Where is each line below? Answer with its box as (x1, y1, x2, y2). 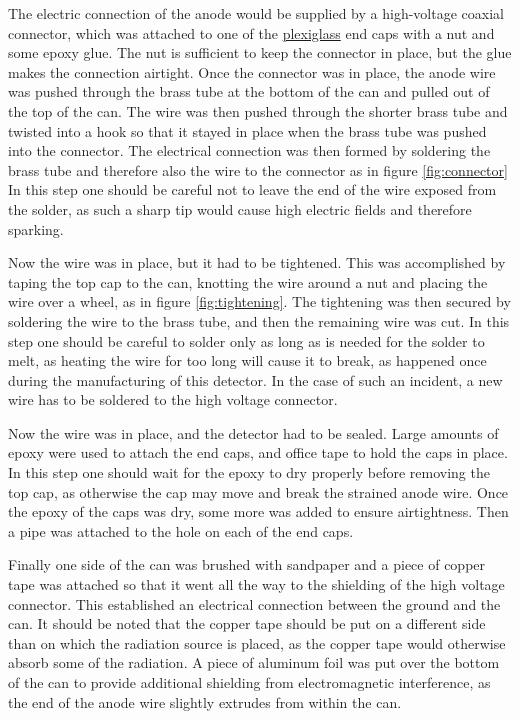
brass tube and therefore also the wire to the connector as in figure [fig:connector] (8, 159, 508, 180)
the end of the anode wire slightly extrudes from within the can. (8, 691, 402, 712)
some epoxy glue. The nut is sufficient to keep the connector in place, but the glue (8, 42, 512, 63)
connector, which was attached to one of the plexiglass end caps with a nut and (8, 22, 495, 43)
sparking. (8, 218, 64, 239)
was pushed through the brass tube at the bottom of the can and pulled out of (8, 81, 490, 102)
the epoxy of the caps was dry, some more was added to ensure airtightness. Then (8, 501, 509, 522)
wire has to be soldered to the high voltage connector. (8, 389, 338, 410)
